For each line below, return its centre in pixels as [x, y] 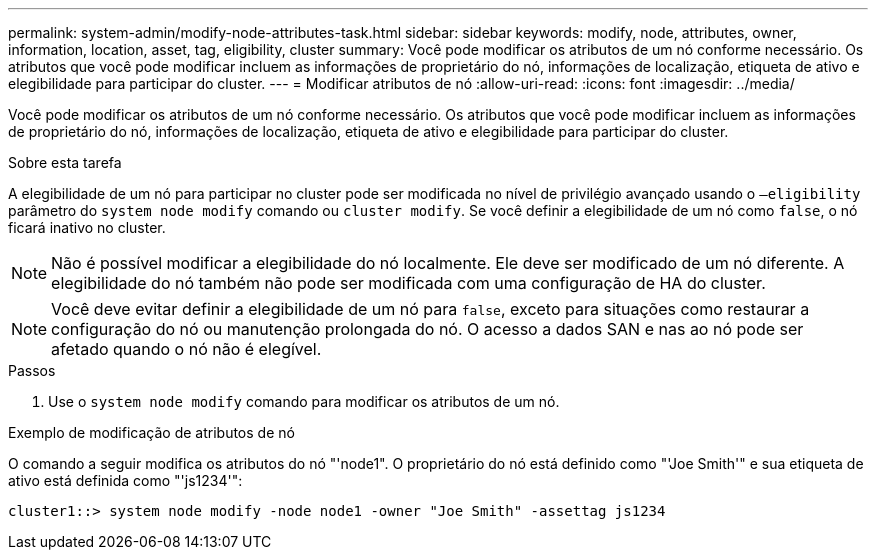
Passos [32, 370]
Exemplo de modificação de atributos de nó [151, 432]
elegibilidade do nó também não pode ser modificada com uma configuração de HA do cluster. [408, 283]
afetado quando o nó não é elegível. [186, 349]
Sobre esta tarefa [65, 162]
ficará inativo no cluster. [87, 227]
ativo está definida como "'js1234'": [125, 480]
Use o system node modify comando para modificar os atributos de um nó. [304, 401]
